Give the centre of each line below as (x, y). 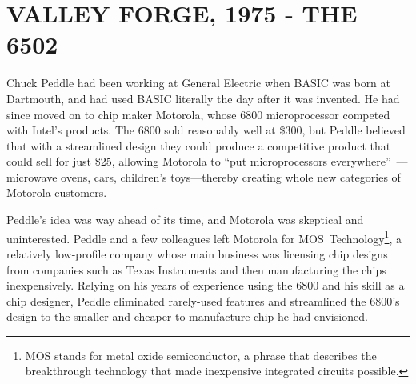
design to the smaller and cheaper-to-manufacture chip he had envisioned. (187, 316)
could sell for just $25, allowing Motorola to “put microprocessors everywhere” (199, 161)
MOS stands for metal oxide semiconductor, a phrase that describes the (201, 355)
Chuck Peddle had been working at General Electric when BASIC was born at (199, 83)
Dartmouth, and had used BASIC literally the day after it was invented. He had (203, 98)
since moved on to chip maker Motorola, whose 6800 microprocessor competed (198, 114)
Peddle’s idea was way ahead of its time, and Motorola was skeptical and (185, 220)
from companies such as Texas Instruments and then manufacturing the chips (196, 269)
